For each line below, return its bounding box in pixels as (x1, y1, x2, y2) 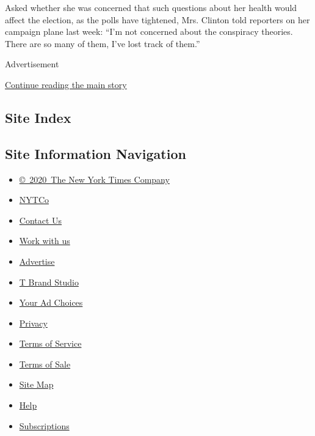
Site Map (19, 378, 54, 391)
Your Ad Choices (19, 296, 83, 309)
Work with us (19, 234, 70, 247)
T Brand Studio (19, 275, 79, 288)
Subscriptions (19, 419, 70, 432)
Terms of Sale (19, 357, 71, 370)
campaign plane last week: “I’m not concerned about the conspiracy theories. (5, 25, 293, 38)
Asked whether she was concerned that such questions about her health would (5, 1, 297, 13)
